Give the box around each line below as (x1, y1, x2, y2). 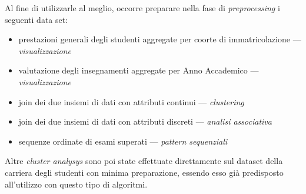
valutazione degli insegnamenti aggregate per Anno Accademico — (18, 64, 259, 76)
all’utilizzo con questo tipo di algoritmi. (5, 178, 148, 190)
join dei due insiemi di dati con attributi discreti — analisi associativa (18, 115, 272, 128)
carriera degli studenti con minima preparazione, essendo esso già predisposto (5, 166, 284, 178)
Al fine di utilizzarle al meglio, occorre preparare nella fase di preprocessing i (5, 2, 280, 14)
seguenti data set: (5, 13, 68, 25)
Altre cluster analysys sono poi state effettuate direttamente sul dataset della (5, 155, 283, 167)
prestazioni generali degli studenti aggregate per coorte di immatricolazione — (18, 33, 301, 45)
